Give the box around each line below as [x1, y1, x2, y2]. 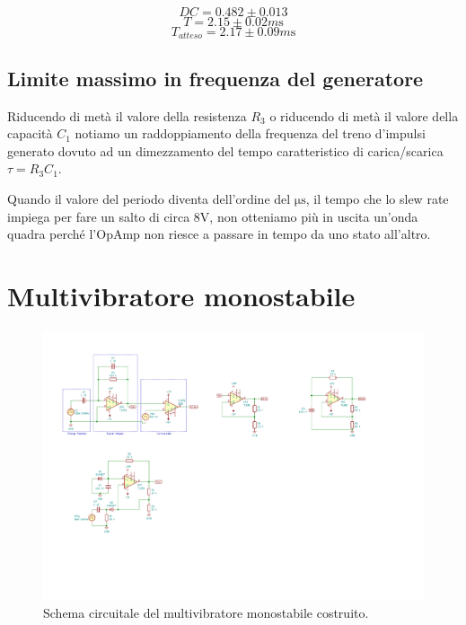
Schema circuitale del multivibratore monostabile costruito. [43, 603, 369, 621]
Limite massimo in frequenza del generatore [7, 64, 424, 92]
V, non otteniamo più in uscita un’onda [199, 207, 418, 225]
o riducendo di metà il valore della [269, 106, 459, 125]
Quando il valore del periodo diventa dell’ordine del [7, 189, 291, 208]
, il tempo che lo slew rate [305, 189, 449, 208]
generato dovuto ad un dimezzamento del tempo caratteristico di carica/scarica [7, 141, 444, 160]
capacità [7, 124, 53, 143]
